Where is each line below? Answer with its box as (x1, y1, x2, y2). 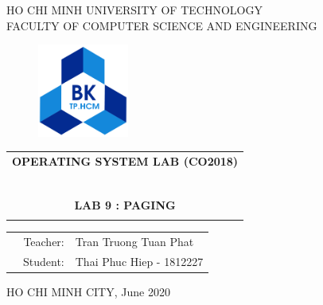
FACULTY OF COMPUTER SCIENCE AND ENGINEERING (6, 17, 317, 33)
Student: (23, 252, 64, 269)
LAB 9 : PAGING (74, 196, 176, 213)
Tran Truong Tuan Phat (75, 233, 194, 250)
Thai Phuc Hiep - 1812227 (75, 252, 204, 269)
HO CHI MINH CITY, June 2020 (6, 283, 170, 299)
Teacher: (23, 233, 64, 250)
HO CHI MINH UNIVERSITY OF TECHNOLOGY (6, 2, 263, 18)
